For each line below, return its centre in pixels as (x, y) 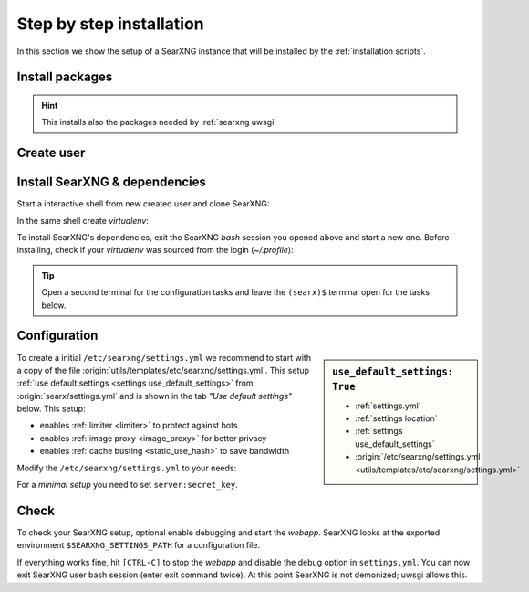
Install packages (65, 77)
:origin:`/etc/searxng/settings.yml (418, 457)
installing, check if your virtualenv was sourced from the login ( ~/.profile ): (155, 250)
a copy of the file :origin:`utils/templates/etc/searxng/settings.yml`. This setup (163, 370)
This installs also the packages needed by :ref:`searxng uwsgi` (159, 122)
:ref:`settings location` (396, 418)
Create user (51, 153)
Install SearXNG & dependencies (112, 182)
